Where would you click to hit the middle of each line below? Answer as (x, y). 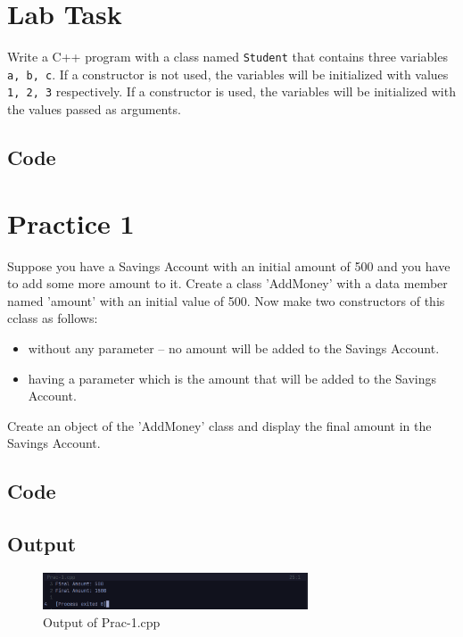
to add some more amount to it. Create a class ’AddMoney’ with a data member (227, 283)
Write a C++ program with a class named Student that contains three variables (227, 57)
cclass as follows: (53, 318)
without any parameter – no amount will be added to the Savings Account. (234, 347)
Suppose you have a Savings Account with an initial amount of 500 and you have (229, 265)
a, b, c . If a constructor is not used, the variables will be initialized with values (228, 74)
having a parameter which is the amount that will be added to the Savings (232, 378)
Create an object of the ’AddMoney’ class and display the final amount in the (219, 425)
